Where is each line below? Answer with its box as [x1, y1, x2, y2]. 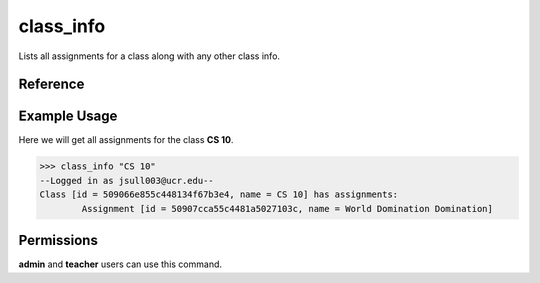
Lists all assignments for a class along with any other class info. [18, 50, 280, 62]
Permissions [18, 232, 99, 249]
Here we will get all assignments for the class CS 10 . [18, 134, 234, 146]
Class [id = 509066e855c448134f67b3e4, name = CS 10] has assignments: [39, 189, 399, 200]
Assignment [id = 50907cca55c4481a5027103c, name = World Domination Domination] [81, 203, 494, 214]
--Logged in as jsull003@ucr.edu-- [39, 175, 214, 186]
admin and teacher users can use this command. [18, 258, 223, 270]
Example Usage [18, 108, 118, 125]
